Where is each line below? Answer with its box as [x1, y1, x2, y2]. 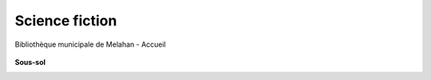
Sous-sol [14, 57, 46, 67]
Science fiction [14, 12, 117, 29]
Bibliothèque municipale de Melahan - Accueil [14, 40, 167, 49]
